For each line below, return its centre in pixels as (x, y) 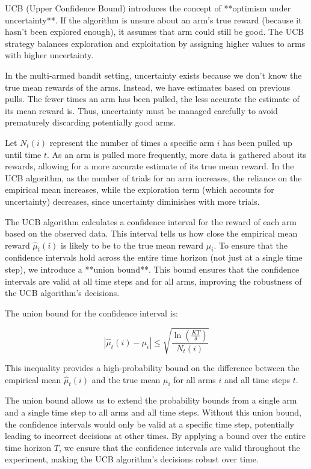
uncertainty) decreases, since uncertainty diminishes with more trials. (132, 201)
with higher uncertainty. (49, 55)
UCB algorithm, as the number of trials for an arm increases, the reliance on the (153, 177)
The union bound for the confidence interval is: (91, 313)
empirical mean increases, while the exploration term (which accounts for (140, 189)
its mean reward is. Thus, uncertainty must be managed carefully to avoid (141, 110)
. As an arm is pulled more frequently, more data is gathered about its (177, 154)
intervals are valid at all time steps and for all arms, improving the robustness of (153, 281)
